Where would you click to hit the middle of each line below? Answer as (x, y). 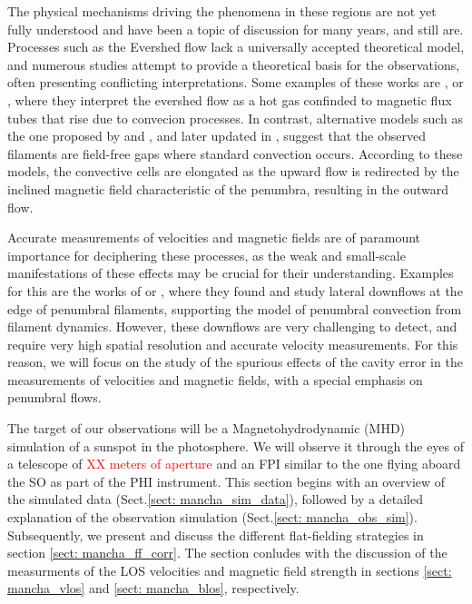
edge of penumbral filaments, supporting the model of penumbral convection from (235, 308)
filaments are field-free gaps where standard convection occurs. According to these (235, 153)
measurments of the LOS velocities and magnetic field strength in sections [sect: (230, 570)
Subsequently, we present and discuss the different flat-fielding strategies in (216, 535)
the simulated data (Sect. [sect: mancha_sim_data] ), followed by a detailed (215, 499)
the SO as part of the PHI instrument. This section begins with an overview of (226, 481)
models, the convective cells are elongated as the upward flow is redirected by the (233, 171)
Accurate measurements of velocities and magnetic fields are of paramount (214, 238)
